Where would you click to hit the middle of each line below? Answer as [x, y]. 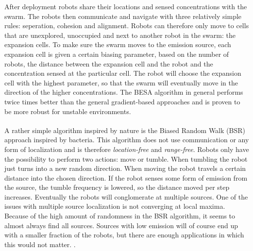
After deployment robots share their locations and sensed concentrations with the [126, 6]
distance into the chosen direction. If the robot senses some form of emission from [126, 177]
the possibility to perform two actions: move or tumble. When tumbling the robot [126, 159]
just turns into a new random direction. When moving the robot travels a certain [125, 168]
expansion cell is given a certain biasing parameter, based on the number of [117, 54]
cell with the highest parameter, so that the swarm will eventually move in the [121, 82]
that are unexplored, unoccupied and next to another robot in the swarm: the [120, 35]
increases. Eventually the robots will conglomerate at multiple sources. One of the [126, 196]
